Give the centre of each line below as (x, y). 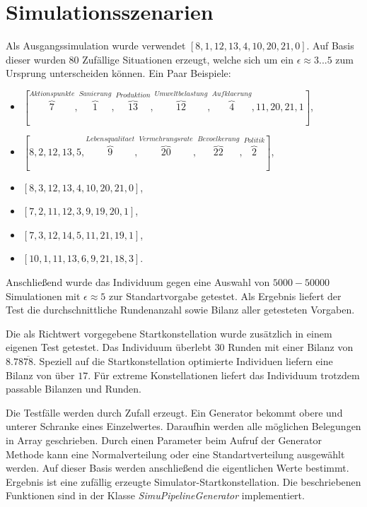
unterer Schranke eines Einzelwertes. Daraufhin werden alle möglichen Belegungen (183, 426)
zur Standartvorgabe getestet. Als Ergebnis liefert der (225, 296)
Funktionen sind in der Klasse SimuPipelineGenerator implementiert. (155, 495)
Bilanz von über (40, 375)
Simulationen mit (43, 296)
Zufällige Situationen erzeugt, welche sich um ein (188, 59)
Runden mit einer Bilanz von (291, 347)
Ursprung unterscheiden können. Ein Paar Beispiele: (118, 73)
